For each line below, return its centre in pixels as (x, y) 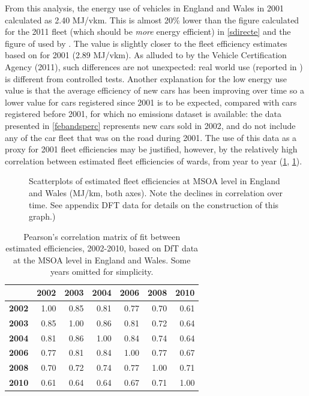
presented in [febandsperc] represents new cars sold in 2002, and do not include (150, 125)
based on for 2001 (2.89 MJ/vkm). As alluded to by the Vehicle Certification (146, 55)
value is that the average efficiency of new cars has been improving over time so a (154, 90)
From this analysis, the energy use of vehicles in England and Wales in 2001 (144, 8)
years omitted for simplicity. (102, 271)
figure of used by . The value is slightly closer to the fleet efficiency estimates (146, 43)
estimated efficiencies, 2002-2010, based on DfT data (102, 248)
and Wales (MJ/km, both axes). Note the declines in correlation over (156, 192)
